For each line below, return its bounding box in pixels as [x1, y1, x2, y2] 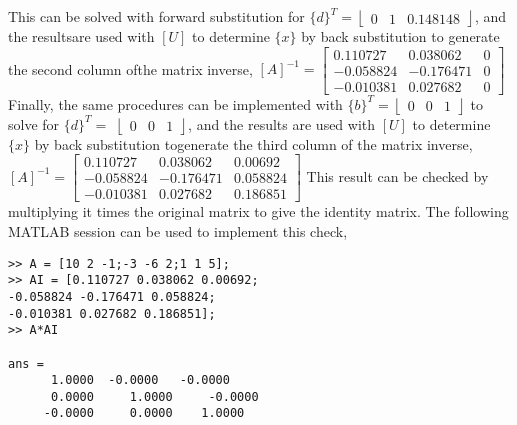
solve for [8, 113, 60, 134]
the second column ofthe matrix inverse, [8, 58, 253, 79]
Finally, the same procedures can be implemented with [8, 93, 343, 114]
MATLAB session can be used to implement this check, [8, 220, 348, 241]
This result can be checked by [306, 165, 489, 186]
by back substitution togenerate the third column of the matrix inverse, [34, 133, 473, 154]
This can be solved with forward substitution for [8, 6, 305, 26]
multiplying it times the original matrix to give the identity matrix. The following [8, 201, 509, 222]
